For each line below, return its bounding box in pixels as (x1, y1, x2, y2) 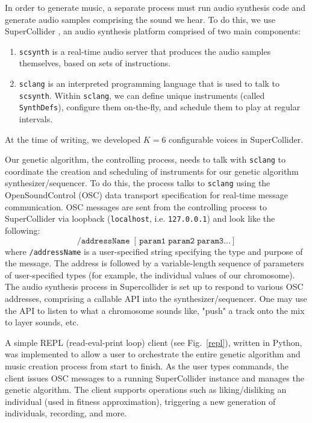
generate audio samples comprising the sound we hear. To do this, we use (5, 13, 275, 25)
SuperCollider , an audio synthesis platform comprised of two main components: (5, 25, 301, 37)
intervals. (19, 113, 53, 125)
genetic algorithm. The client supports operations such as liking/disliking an (5, 383, 287, 396)
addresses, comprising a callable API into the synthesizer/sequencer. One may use (5, 292, 307, 304)
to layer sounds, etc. (5, 316, 79, 328)
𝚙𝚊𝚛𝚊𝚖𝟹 (197, 236, 224, 245)
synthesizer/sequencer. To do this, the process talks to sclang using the (5, 177, 270, 189)
